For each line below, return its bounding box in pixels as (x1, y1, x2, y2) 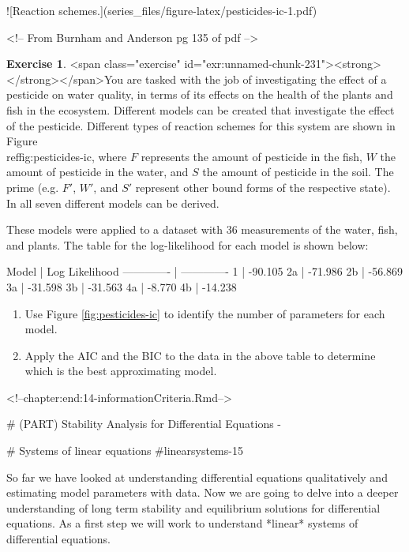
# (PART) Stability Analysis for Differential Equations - (6, 415, 282, 432)
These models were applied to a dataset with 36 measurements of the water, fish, (6, 221, 398, 238)
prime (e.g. (6, 178, 59, 195)
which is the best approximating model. (24, 362, 217, 379)
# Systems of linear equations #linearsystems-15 (6, 442, 243, 459)
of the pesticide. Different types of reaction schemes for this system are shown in (6, 117, 396, 133)
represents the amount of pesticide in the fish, (141, 148, 363, 164)
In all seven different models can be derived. (6, 194, 220, 211)
